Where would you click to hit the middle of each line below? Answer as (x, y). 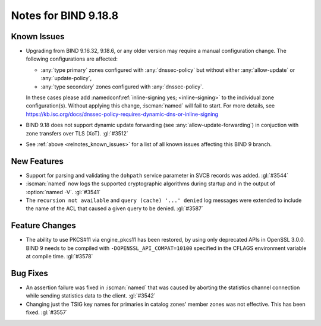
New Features (37, 161)
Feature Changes (44, 226)
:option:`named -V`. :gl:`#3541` (63, 192)
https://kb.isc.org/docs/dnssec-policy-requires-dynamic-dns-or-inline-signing (122, 114)
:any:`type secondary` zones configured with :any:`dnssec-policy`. (122, 87)
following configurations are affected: (72, 59)
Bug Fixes (30, 273)
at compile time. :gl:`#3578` (59, 257)
